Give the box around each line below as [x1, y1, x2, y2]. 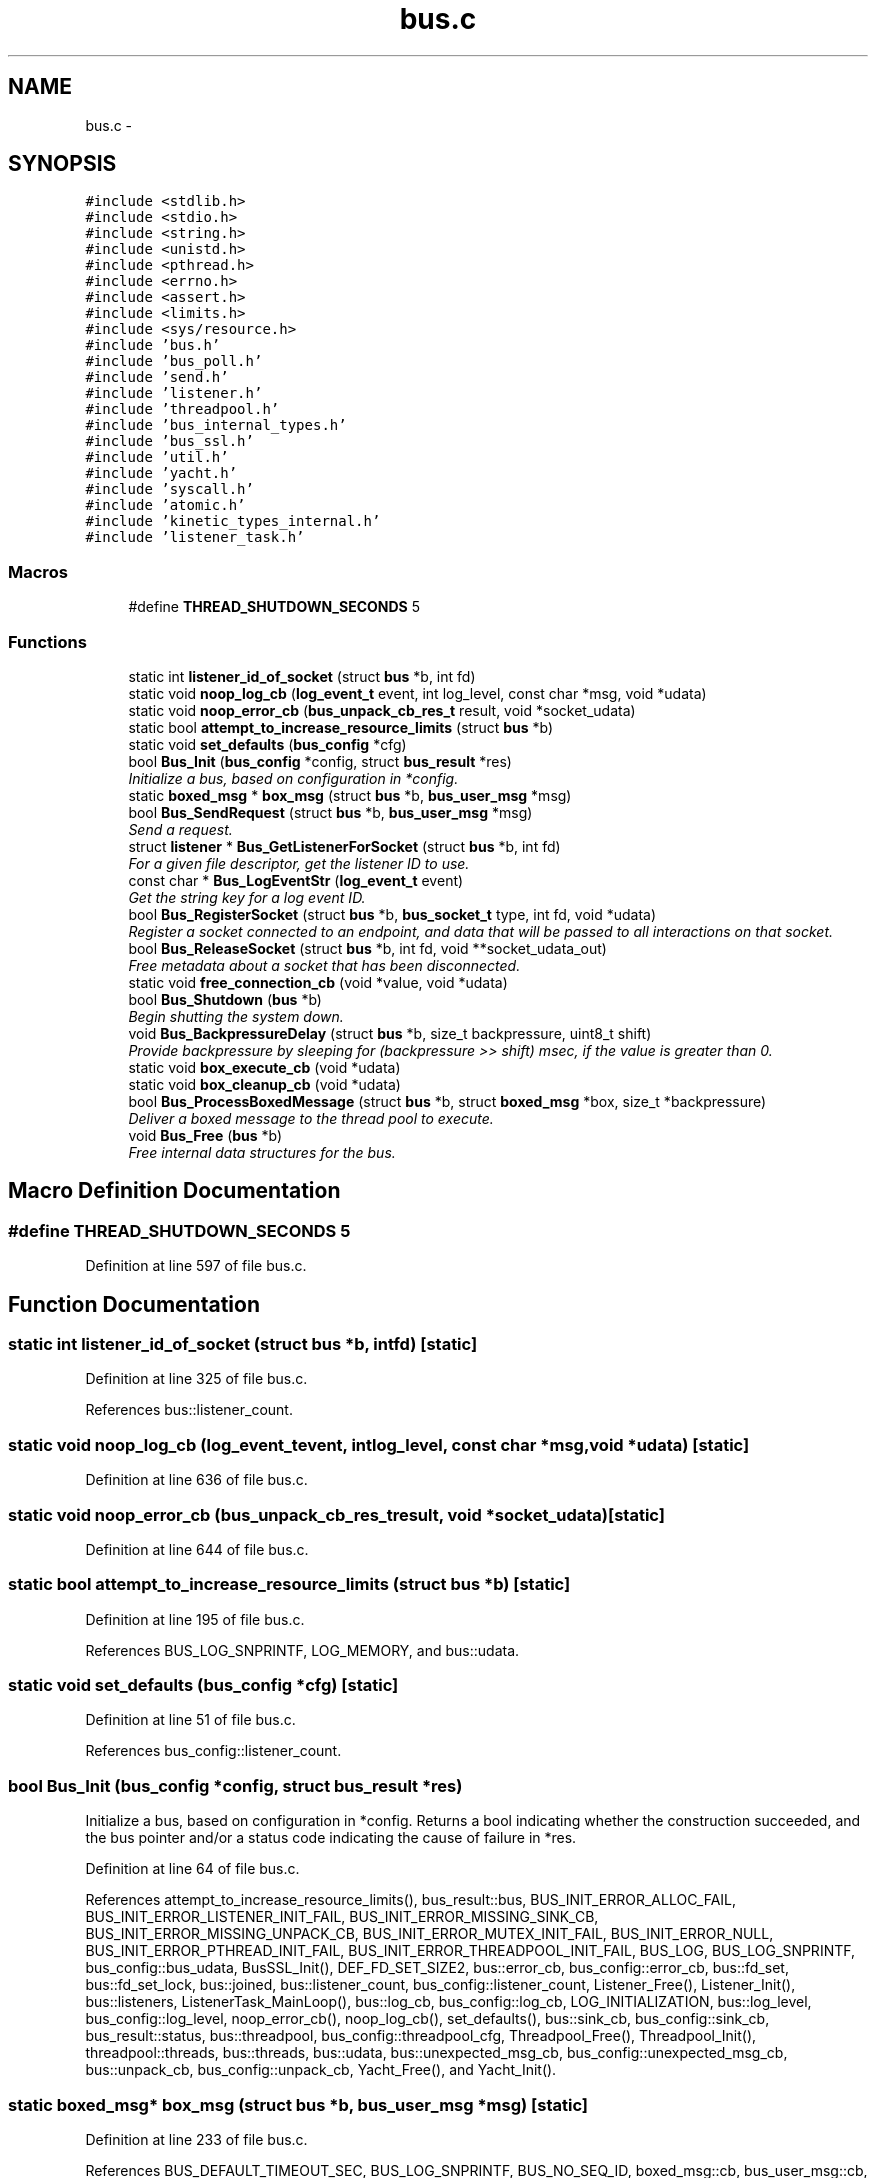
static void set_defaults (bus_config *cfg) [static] [8, 1675, 399, 1695]
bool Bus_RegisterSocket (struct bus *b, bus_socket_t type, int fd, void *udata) [128, 905, 657, 923]
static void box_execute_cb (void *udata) [128, 1058, 401, 1076]
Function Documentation [8, 1291, 260, 1317]
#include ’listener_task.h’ [85, 529, 305, 546]
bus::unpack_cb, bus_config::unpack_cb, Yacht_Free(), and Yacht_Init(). [85, 2061, 557, 2079]
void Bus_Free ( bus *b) [128, 1126, 283, 1144]
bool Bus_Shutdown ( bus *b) [128, 990, 322, 1008]
